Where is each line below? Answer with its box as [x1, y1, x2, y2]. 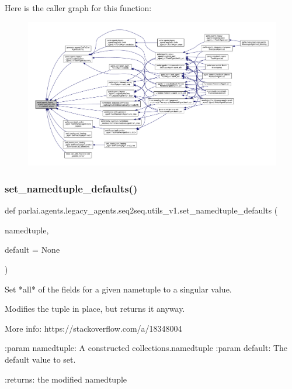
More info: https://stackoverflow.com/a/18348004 [5, 322, 182, 334]
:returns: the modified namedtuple [5, 373, 127, 385]
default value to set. [5, 353, 76, 365]
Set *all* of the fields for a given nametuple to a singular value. [5, 283, 232, 295]
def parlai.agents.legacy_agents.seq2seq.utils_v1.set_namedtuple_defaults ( [5, 204, 278, 216]
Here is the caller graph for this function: [5, 2, 152, 13]
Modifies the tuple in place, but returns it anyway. [5, 302, 185, 315]
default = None [5, 243, 60, 256]
